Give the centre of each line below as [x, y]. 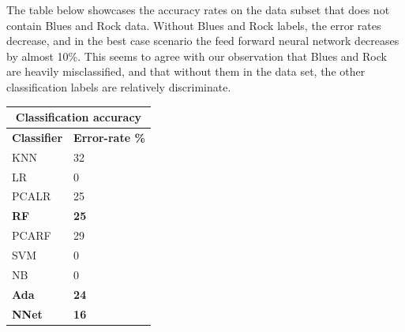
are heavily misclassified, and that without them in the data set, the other [186, 71]
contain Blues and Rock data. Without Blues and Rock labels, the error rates [194, 25]
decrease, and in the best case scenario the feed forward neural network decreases [203, 41]
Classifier [37, 137]
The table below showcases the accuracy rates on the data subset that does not [198, 9]
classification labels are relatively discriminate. [119, 86]
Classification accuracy [79, 117]
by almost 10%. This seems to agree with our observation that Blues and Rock [197, 56]
